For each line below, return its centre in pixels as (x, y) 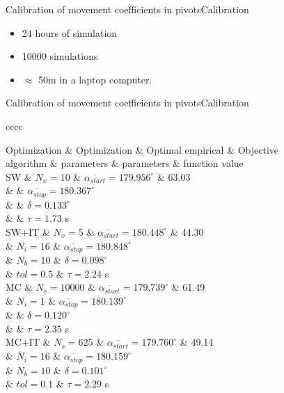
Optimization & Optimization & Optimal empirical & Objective (142, 149)
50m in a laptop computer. (95, 79)
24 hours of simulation (70, 32)
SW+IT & (28, 231)
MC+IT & (28, 342)
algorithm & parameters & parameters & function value (125, 163)
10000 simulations (60, 56)
